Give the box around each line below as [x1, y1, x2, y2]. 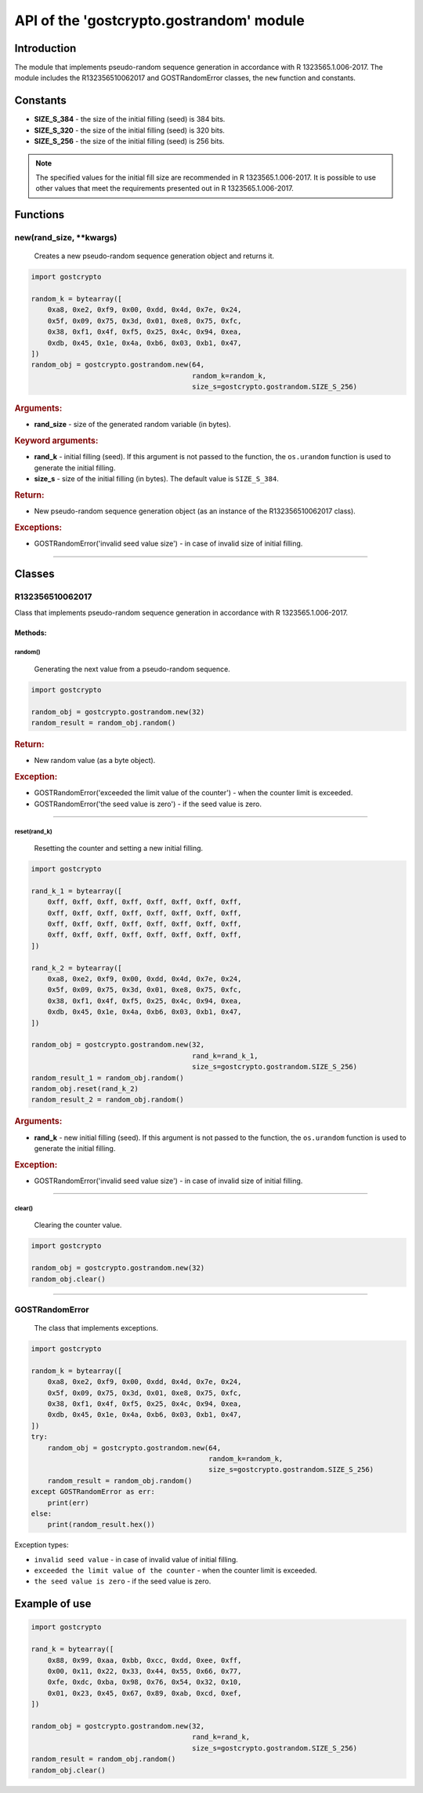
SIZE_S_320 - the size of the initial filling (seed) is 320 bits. [34, 126, 225, 135]
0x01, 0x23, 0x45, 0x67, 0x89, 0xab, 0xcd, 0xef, [47, 1689, 242, 1697]
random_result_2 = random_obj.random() [31, 1095, 184, 1105]
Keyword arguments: [14, 436, 99, 447]
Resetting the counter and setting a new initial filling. [34, 844, 204, 853]
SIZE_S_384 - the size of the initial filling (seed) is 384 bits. [34, 115, 226, 124]
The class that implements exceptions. [34, 1324, 158, 1333]
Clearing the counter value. [34, 1221, 122, 1230]
